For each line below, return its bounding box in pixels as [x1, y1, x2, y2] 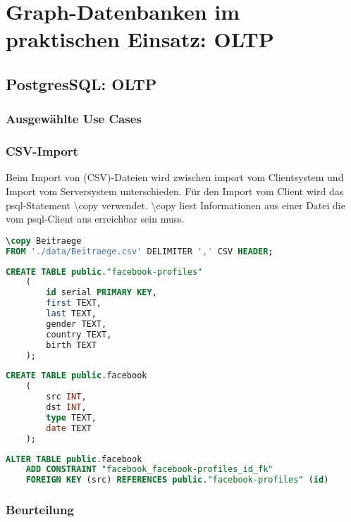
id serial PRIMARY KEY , [46, 287, 157, 298]
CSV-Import [6, 142, 78, 160]
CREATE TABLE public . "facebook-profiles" [6, 266, 203, 277]
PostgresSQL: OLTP [6, 73, 157, 94]
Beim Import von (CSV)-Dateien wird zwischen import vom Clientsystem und [6, 170, 344, 185]
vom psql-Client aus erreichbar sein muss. [6, 211, 185, 226]
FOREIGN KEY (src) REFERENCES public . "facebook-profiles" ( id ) [25, 475, 329, 485]
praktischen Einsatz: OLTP [6, 25, 274, 54]
